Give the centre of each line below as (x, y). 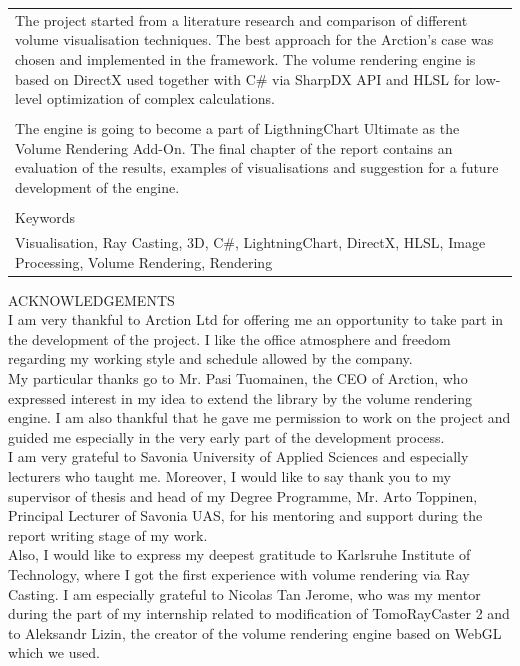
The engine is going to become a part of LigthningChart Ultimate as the (237, 128)
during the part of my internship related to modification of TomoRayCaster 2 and (259, 613)
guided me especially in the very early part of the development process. (226, 436)
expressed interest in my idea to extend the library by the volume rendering (240, 397)
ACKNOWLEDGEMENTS (91, 299)
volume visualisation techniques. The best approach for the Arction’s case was (254, 39)
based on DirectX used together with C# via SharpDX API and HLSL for (243, 78)
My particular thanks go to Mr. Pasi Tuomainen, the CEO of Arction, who (238, 378)
